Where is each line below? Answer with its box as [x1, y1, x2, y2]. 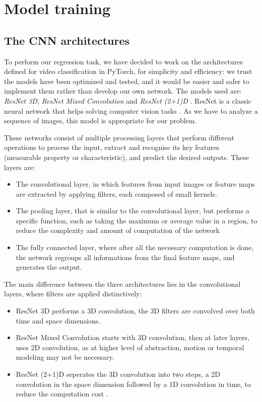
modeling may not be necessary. [16, 352, 114, 362]
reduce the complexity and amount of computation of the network [16, 225, 220, 235]
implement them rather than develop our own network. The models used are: [4, 86, 242, 96]
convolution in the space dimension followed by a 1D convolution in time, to [16, 378, 251, 389]
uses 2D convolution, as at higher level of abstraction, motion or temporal [16, 342, 244, 352]
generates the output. [16, 262, 82, 272]
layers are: [4, 162, 35, 172]
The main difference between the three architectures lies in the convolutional [4, 278, 241, 289]
